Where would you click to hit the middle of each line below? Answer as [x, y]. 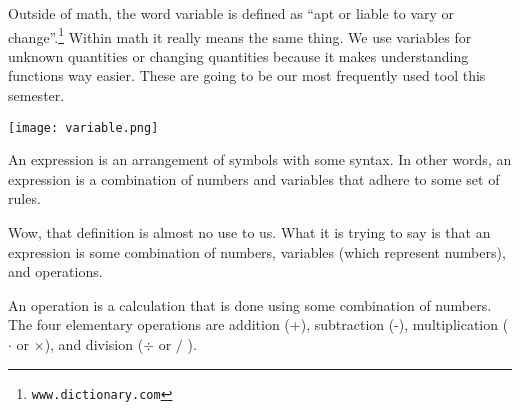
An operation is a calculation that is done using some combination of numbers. [250, 304]
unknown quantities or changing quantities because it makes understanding [238, 55]
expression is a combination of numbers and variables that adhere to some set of [254, 178]
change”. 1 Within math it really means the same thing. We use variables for [240, 35]
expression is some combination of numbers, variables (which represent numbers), [257, 251]
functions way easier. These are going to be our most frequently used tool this [247, 75]
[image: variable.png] [83, 127]
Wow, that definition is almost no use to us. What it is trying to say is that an [249, 232]
